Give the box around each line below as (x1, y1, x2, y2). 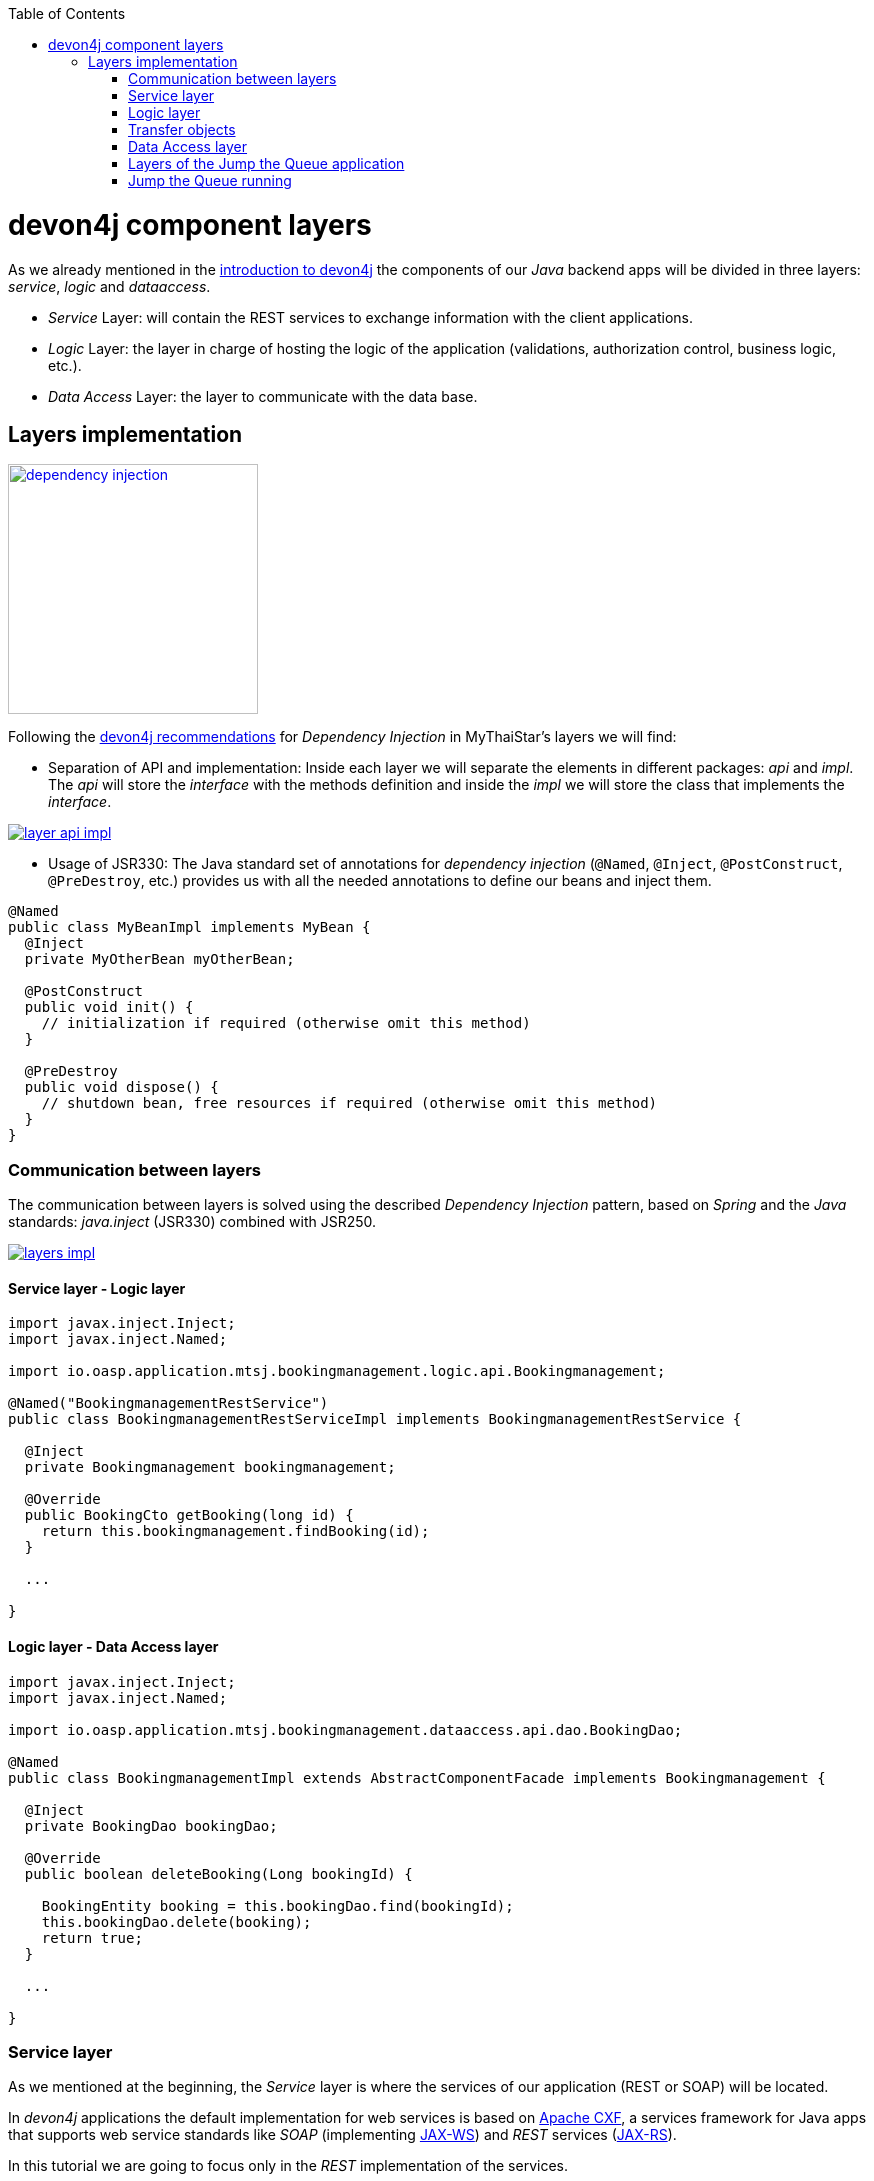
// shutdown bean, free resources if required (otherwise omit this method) (41, 1095, 658, 1112)
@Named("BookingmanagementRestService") (8, 1395, 329, 1412)
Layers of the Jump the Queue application (128, 155, 405, 172)
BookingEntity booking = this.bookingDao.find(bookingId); (41, 1897, 514, 1914)
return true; (41, 1929, 143, 1946)
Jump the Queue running (128, 172, 292, 189)
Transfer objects (128, 121, 236, 138)
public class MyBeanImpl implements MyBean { (8, 919, 371, 936)
